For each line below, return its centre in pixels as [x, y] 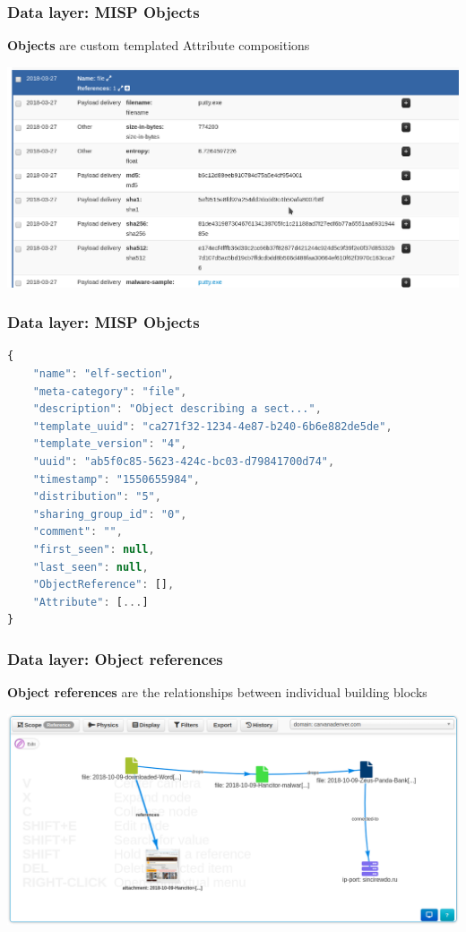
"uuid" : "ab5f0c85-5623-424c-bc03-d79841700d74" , [184, 462]
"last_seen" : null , [91, 567]
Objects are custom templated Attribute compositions [159, 45]
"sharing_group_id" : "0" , [110, 514]
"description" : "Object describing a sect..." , [177, 409]
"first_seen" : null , [94, 549]
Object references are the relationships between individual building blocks [217, 692]
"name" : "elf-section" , [104, 374]
